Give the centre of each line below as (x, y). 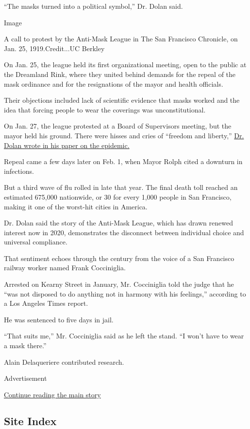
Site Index (30, 420)
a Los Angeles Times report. (46, 303)
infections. (19, 171)
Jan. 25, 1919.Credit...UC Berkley (54, 48)
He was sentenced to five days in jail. (59, 319)
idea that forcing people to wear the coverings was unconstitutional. (105, 109)
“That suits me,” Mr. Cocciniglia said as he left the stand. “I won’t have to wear (124, 336)
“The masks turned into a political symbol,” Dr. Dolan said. (93, 6)
